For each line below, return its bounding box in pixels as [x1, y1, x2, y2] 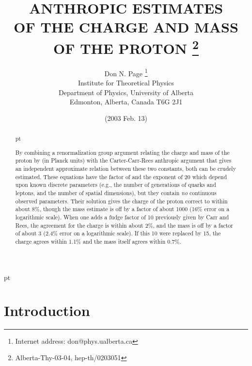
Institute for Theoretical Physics [78, 78, 174, 88]
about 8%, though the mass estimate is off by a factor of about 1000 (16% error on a [15, 205, 230, 213]
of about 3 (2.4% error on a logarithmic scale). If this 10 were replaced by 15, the [15, 229, 221, 237]
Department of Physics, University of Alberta [58, 87, 194, 97]
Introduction [4, 300, 90, 320]
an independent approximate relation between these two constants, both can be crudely [15, 165, 236, 173]
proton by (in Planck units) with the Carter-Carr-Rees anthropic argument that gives [15, 156, 232, 165]
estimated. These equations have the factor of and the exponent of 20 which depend [15, 172, 227, 181]
